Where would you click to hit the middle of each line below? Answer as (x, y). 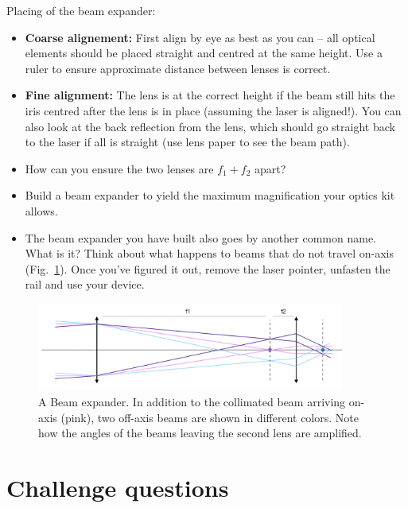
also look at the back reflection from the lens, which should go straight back (210, 126)
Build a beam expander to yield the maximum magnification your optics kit (210, 195)
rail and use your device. (85, 284)
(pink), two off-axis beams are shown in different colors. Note (210, 417)
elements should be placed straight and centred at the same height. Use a (204, 53)
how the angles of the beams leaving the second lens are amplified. (200, 433)
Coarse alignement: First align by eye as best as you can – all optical (200, 37)
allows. (41, 210)
